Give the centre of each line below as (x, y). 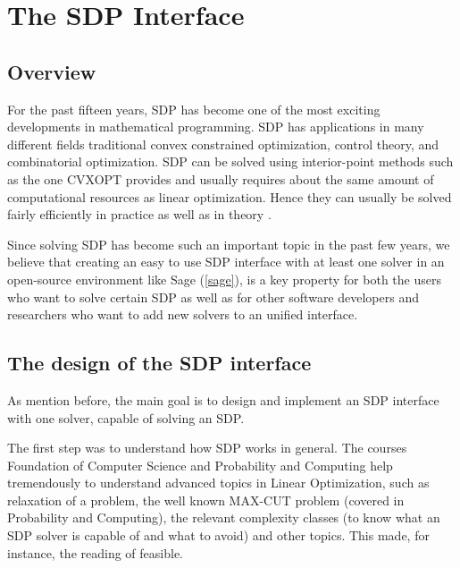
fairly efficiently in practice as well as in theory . (139, 214)
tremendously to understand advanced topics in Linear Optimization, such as (218, 483)
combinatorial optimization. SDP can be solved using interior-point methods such (230, 161)
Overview (52, 71)
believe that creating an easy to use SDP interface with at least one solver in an (226, 262)
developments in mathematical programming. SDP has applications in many (216, 127)
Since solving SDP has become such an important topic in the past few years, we (229, 244)
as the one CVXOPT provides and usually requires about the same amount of (221, 178)
